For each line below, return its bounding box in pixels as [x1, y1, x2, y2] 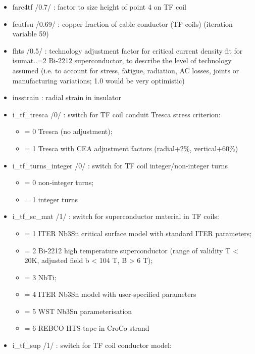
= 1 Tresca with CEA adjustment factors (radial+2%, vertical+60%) [24, 143, 238, 153]
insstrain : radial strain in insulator [12, 92, 121, 103]
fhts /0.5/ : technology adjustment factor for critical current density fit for [12, 45, 243, 56]
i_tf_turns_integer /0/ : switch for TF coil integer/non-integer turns [12, 160, 228, 170]
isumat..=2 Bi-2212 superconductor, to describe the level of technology [12, 55, 232, 66]
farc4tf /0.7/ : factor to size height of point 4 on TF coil [12, 2, 186, 12]
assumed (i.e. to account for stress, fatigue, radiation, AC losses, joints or [12, 65, 239, 75]
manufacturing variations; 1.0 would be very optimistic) [12, 75, 185, 85]
